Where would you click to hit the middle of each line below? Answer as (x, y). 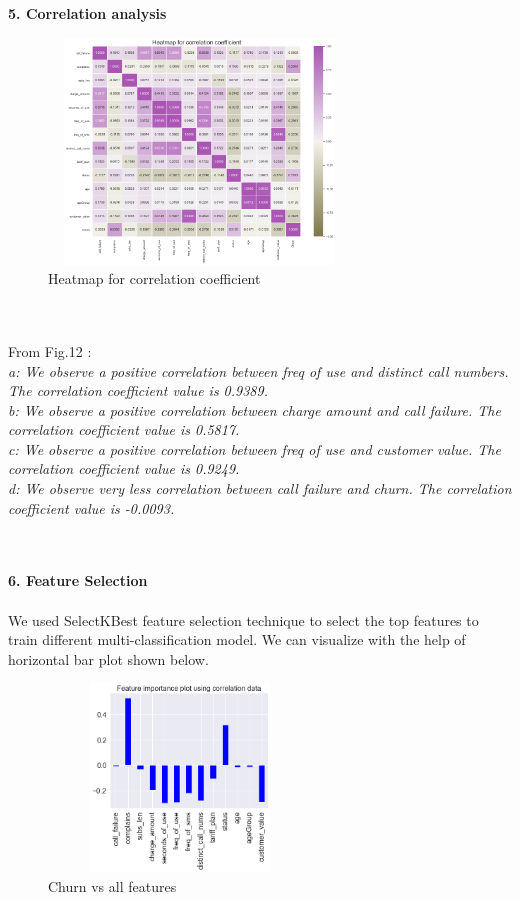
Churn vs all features (112, 885)
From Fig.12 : (50, 350)
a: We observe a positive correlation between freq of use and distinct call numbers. (258, 370)
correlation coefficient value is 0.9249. (124, 468)
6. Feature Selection (78, 580)
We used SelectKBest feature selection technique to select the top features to (243, 619)
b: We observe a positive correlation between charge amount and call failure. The (254, 409)
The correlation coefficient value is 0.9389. (138, 390)
